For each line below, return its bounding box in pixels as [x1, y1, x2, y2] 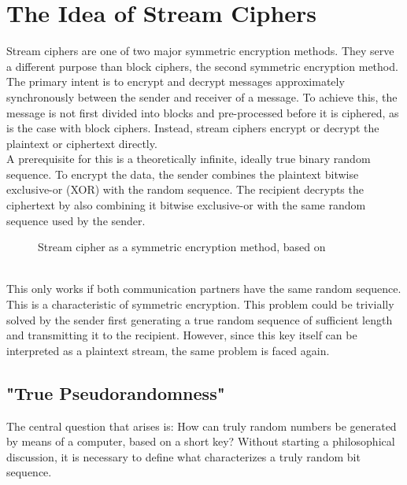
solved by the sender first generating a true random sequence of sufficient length [6, 311, 393, 328]
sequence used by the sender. [6, 212, 146, 228]
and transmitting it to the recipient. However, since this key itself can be [6, 327, 357, 343]
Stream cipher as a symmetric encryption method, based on [38, 239, 326, 255]
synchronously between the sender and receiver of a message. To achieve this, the [6, 88, 398, 105]
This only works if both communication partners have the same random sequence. [6, 280, 401, 297]
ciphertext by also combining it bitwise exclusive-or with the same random [6, 197, 366, 213]
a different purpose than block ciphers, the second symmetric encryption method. [6, 57, 398, 74]
